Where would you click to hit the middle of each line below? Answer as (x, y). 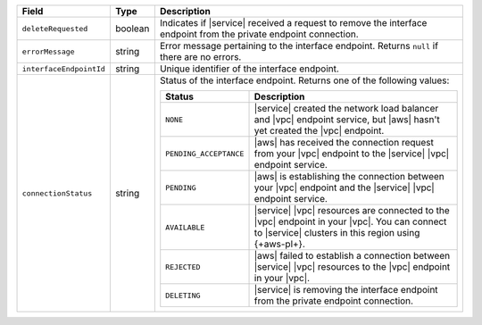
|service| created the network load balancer (346, 108)
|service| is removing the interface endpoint (346, 290)
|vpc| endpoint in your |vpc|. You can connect (350, 221)
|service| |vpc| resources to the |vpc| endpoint (352, 267)
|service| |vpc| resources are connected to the (352, 210)
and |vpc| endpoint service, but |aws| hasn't (347, 119)
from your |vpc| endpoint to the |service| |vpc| (352, 154)
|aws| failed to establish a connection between (352, 256)
